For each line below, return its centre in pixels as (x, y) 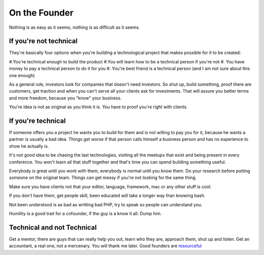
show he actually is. (29, 146)
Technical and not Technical (53, 227)
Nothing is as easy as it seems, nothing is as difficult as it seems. (75, 27)
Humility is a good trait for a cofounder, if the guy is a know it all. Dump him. (85, 214)
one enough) (22, 75)
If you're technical (37, 121)
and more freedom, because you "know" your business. (65, 98)
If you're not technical (43, 41)
